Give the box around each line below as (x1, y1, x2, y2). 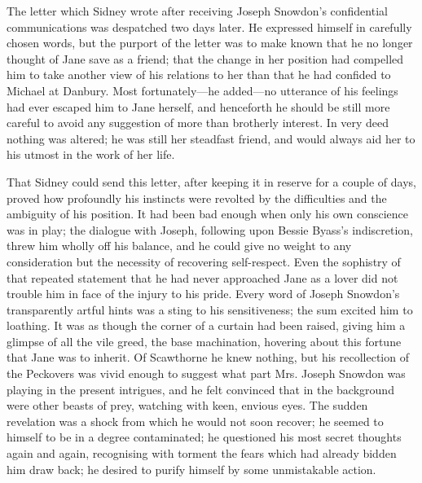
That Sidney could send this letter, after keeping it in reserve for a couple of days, (7, 173, 416, 190)
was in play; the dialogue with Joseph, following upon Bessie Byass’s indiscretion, (7, 221, 414, 238)
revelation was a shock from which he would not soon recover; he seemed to (7, 412, 384, 429)
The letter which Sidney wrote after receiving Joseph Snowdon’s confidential (7, 2, 388, 19)
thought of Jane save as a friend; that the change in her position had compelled (7, 50, 404, 67)
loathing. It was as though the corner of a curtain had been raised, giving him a (7, 317, 406, 334)
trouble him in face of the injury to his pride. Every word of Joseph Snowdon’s (7, 285, 400, 302)
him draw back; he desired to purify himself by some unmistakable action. (7, 460, 376, 477)
